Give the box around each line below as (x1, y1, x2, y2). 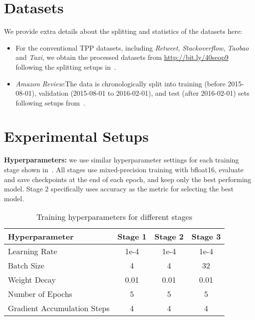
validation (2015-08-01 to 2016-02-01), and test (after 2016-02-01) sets (38, 88, 250, 98)
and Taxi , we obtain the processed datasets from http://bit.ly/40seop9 (15, 52, 229, 62)
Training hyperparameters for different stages (36, 211, 192, 223)
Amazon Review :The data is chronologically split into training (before (15, 78, 225, 88)
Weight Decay (8, 274, 56, 286)
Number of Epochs (8, 288, 72, 300)
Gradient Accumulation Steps (8, 302, 110, 314)
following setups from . (15, 97, 86, 107)
